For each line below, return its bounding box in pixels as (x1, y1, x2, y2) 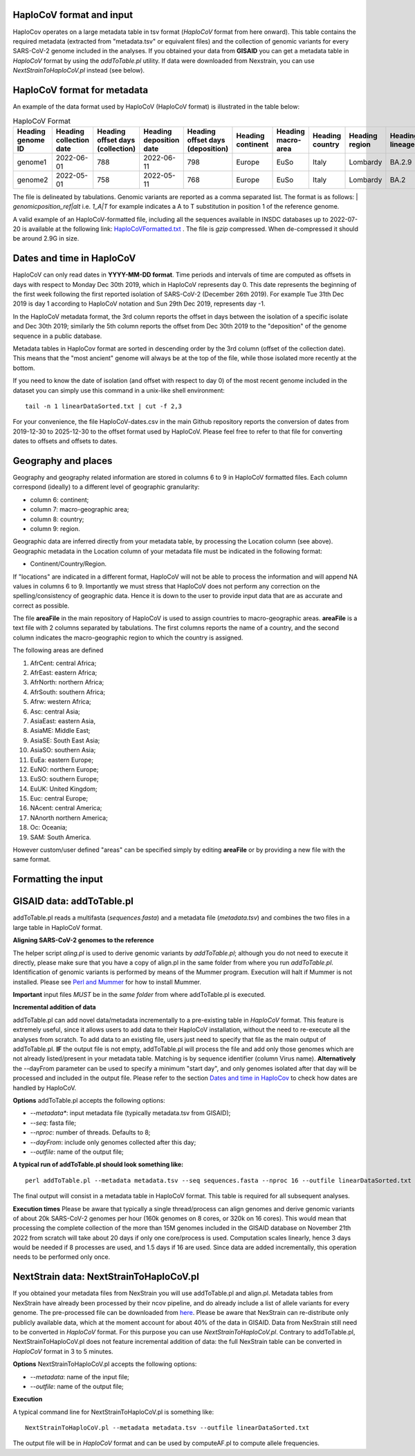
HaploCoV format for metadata (12, 84, 149, 96)
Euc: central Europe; (30, 794, 89, 803)
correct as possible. (12, 601, 70, 610)
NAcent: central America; (30, 804, 102, 812)
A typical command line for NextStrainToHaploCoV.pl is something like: (12, 1408, 214, 1416)
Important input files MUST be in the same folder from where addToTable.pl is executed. (12, 991, 266, 999)
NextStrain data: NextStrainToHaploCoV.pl (12, 1271, 200, 1282)
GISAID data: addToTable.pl (12, 895, 134, 907)
